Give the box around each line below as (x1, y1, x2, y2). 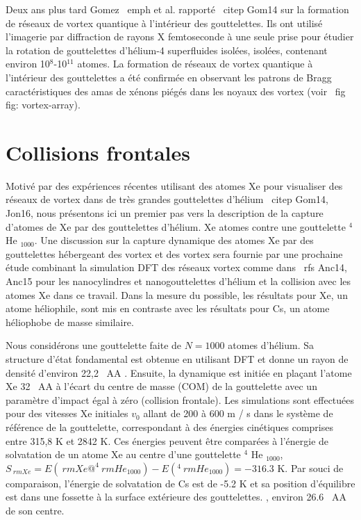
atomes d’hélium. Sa (228, 338, 314, 352)
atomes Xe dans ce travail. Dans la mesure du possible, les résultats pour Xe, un (6, 287, 348, 302)
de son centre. (6, 503, 65, 517)
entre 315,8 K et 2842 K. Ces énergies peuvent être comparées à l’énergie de (6, 433, 329, 448)
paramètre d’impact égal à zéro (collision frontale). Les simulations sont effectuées (6, 392, 355, 407)
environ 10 (6, 56, 50, 71)
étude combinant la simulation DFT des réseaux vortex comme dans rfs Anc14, (6, 260, 348, 275)
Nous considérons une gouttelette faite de (6, 338, 182, 352)
